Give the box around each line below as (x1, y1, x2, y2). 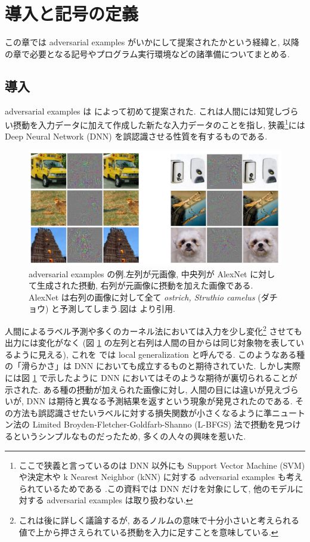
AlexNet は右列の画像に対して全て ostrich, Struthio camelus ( (29, 290, 261, 303)
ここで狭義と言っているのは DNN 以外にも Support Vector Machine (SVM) (18, 459, 305, 471)
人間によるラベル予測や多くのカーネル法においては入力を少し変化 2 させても (5, 323, 302, 337)
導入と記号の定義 (5, 1, 139, 26)
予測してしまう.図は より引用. (60, 302, 175, 315)
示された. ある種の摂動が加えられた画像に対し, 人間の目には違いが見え (5, 383, 282, 395)
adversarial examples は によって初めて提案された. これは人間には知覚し (5, 104, 282, 117)
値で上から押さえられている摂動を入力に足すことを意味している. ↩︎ (18, 525, 278, 538)
